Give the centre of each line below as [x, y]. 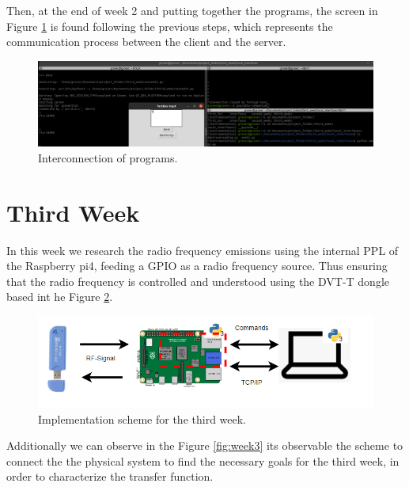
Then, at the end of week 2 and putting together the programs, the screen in [192, 10]
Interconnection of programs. [108, 157]
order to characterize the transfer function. [110, 476]
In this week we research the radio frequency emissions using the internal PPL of [203, 250]
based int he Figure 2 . [60, 297]
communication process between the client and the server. [146, 42]
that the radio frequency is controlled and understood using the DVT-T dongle [198, 281]
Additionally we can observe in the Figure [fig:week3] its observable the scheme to [205, 445]
